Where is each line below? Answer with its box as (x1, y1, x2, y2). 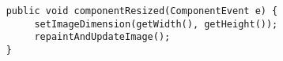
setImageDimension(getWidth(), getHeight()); (34, 18, 278, 30)
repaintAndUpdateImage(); (34, 31, 171, 43)
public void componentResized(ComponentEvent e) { (6, 5, 278, 16)
